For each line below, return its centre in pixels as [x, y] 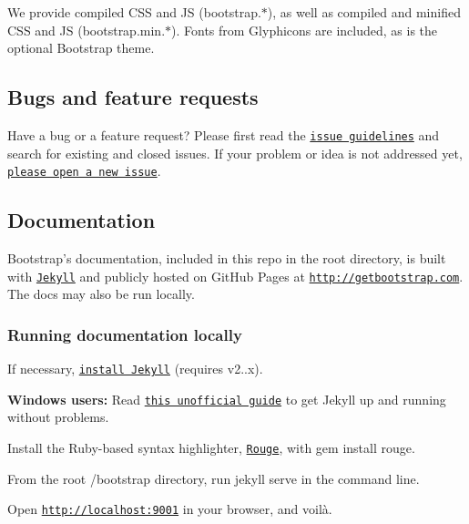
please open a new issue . [84, 171]
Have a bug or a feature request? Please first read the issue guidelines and [224, 134]
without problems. [58, 417]
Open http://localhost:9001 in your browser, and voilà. [170, 509]
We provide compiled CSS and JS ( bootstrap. [134, 12]
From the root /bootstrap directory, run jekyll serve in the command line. [214, 478]
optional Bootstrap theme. [81, 48]
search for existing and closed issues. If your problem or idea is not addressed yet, [235, 153]
